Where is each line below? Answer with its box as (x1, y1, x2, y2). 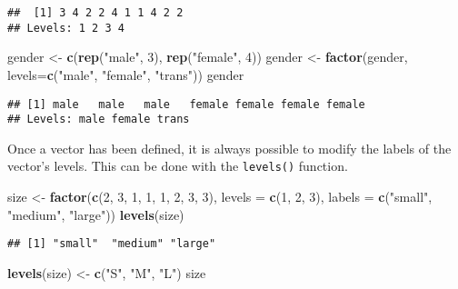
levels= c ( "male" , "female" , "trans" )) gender (7, 65, 244, 84)
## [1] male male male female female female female (7, 97, 365, 111)
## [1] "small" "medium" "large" (7, 237, 216, 251)
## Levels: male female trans (7, 113, 190, 126)
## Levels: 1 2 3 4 (7, 21, 124, 35)
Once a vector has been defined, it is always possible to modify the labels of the (7, 138, 452, 157)
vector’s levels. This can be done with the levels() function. (7, 156, 348, 175)
